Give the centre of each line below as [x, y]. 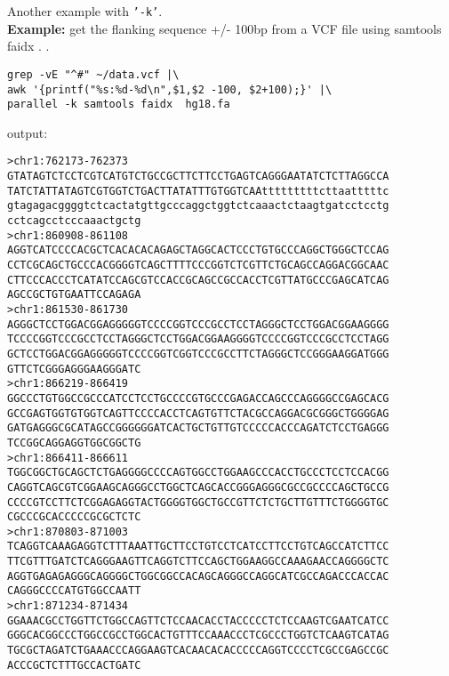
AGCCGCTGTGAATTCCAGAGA [74, 295]
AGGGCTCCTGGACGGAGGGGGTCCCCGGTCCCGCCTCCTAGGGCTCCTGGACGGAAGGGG [198, 324]
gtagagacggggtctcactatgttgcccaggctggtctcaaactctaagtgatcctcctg [198, 206]
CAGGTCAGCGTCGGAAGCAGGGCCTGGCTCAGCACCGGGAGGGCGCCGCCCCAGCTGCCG [198, 487]
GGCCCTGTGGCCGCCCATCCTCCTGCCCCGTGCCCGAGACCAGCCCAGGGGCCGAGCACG [198, 398]
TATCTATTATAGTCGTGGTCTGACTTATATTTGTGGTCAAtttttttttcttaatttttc [198, 191]
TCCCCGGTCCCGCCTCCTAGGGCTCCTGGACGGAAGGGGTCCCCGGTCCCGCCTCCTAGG [198, 339]
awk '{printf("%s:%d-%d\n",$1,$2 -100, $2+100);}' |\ [170, 89]
